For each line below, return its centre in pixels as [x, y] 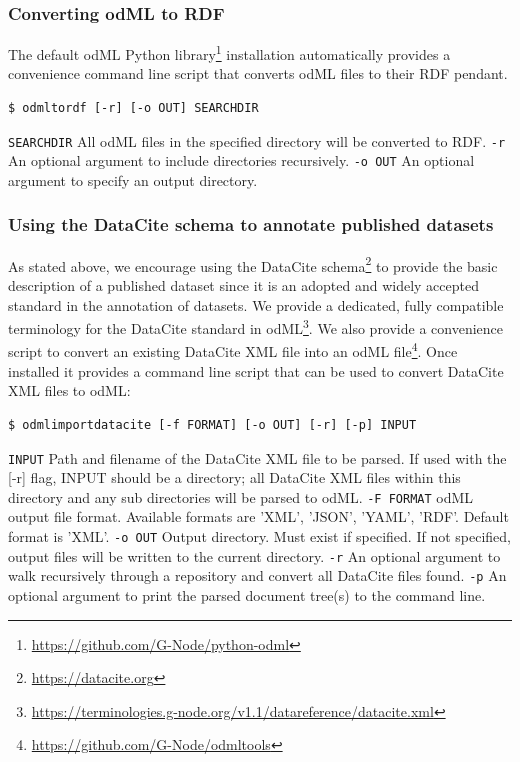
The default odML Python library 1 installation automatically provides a [229, 52]
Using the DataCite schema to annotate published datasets [251, 224]
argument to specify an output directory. [133, 179]
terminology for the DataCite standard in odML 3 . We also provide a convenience [256, 326]
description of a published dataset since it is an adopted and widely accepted [243, 285]
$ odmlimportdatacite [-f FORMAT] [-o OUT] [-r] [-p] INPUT [212, 424]
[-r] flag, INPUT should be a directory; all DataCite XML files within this [234, 477]
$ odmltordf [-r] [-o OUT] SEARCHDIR [133, 108]
